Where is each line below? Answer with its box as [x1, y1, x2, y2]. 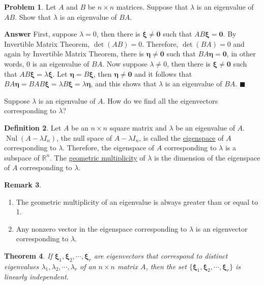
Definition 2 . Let [4, 122, 62, 133]
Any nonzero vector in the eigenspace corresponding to [16, 223, 187, 234]
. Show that [15, 11, 51, 22]
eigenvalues [4, 261, 39, 271]
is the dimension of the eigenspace [154, 152, 260, 163]
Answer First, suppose [4, 28, 77, 39]
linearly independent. [4, 271, 69, 282]
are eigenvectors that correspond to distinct [94, 250, 228, 261]
